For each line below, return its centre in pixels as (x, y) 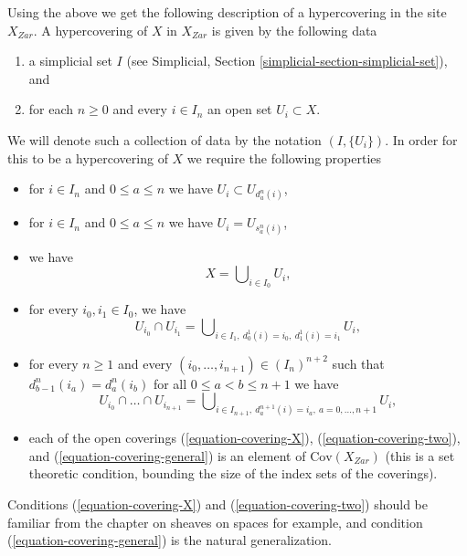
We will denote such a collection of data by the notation (165, 139)
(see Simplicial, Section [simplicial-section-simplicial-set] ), (287, 61)
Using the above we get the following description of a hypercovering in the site (227, 12)
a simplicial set (70, 61)
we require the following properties (284, 157)
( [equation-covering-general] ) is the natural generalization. (170, 540)
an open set (240, 109)
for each (51, 109)
